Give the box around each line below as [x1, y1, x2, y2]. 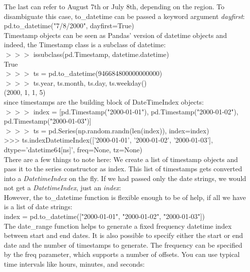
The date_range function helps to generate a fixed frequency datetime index [4, 220, 232, 231]
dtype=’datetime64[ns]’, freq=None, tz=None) [4, 144, 143, 154]
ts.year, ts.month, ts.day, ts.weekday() [33, 77, 147, 88]
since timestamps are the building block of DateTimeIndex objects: [4, 96, 204, 107]
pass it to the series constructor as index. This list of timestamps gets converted [4, 163, 242, 174]
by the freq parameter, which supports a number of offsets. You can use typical [4, 249, 240, 259]
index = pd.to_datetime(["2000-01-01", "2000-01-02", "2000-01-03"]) [4, 211, 205, 221]
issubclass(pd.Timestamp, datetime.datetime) [33, 49, 169, 59]
